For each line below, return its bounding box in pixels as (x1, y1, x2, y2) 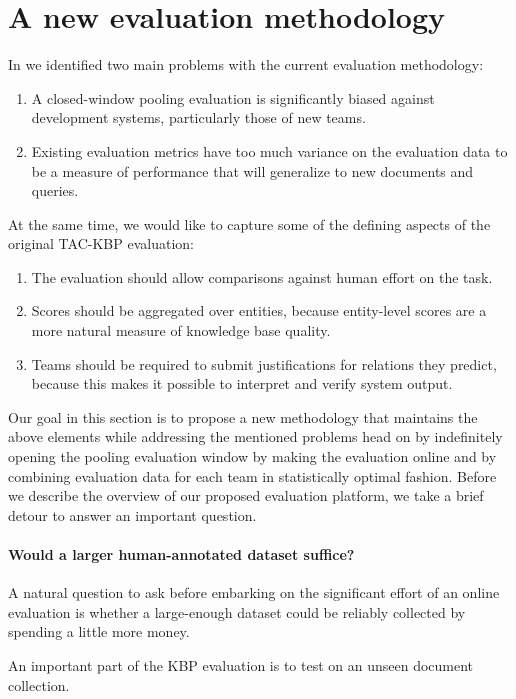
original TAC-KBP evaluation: (8, 233, 194, 254)
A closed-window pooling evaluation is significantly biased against (31, 87, 435, 108)
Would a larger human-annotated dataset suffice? (8, 544, 355, 564)
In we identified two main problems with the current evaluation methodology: (8, 54, 484, 75)
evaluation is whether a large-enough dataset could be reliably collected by (8, 601, 466, 622)
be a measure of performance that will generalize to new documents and (31, 160, 474, 181)
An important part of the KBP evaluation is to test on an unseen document (8, 654, 474, 675)
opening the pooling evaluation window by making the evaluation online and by (8, 446, 497, 467)
